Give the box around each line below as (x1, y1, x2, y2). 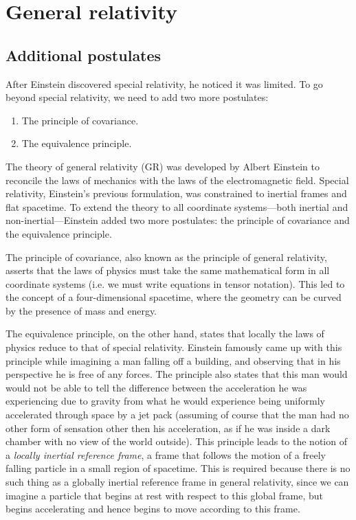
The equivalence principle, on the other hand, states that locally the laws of (5, 326, 324, 341)
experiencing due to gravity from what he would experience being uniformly (5, 394, 325, 408)
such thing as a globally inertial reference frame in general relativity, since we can (5, 475, 349, 489)
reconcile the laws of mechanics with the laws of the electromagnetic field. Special (5, 172, 349, 187)
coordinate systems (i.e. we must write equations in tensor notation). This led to (5, 276, 345, 291)
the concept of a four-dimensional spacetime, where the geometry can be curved (5, 290, 342, 304)
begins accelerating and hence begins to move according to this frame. (5, 501, 300, 516)
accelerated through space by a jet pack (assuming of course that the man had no (5, 407, 349, 422)
